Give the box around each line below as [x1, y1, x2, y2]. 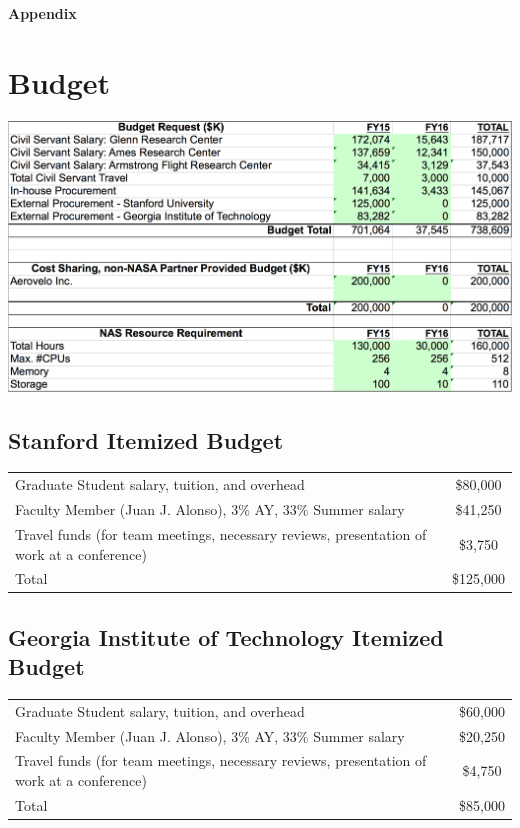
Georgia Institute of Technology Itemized [8, 621, 444, 652]
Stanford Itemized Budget [8, 424, 284, 455]
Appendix [8, 3, 77, 23]
